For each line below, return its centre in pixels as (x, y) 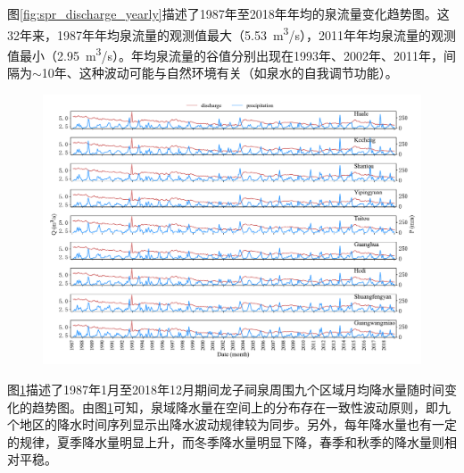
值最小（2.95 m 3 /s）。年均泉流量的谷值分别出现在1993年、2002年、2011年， (225, 54)
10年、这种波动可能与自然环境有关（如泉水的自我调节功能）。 (220, 73)
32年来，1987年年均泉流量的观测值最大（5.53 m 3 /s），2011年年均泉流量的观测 (232, 33)
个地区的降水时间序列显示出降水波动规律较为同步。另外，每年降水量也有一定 (232, 424)
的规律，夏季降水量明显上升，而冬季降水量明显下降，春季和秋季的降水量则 (226, 441)
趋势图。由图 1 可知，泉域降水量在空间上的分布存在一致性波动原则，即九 (241, 407)
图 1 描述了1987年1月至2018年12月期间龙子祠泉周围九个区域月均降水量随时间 (226, 389)
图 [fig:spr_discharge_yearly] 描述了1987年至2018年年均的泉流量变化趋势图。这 (228, 13)
